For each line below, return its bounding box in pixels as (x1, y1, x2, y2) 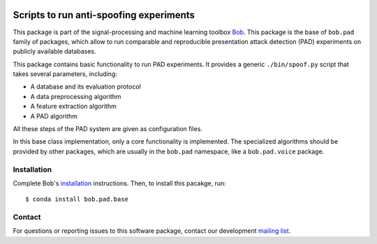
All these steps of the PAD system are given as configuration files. (13, 125, 202, 133)
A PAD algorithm (30, 112, 78, 120)
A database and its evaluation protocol (30, 82, 141, 91)
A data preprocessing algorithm (30, 92, 121, 100)
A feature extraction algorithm (30, 102, 117, 111)
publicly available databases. (13, 47, 96, 56)
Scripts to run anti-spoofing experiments (13, 9, 195, 21)
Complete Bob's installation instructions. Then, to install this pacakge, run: (13, 178, 226, 188)
